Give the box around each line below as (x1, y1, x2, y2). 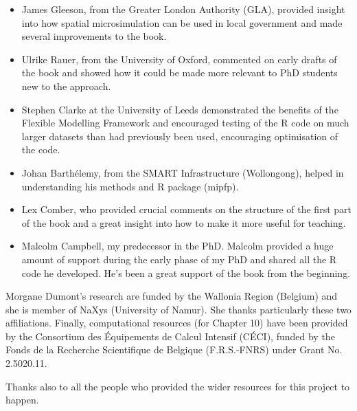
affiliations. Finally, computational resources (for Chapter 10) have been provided (5, 315, 348, 330)
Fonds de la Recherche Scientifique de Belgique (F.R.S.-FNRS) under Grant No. (5, 342, 343, 357)
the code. (21, 142, 60, 157)
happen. (5, 392, 39, 407)
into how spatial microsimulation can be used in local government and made (21, 15, 343, 30)
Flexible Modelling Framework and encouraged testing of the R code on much (21, 115, 349, 130)
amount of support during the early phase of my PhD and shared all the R (21, 252, 337, 266)
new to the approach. (21, 78, 111, 93)
